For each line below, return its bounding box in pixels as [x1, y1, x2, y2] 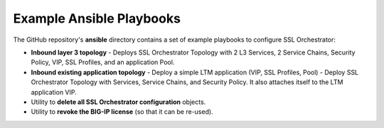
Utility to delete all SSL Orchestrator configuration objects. [31, 98, 206, 106]
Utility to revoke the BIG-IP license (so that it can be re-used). [31, 107, 213, 116]
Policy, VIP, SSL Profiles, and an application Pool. [31, 58, 175, 66]
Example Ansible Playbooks [13, 11, 181, 26]
